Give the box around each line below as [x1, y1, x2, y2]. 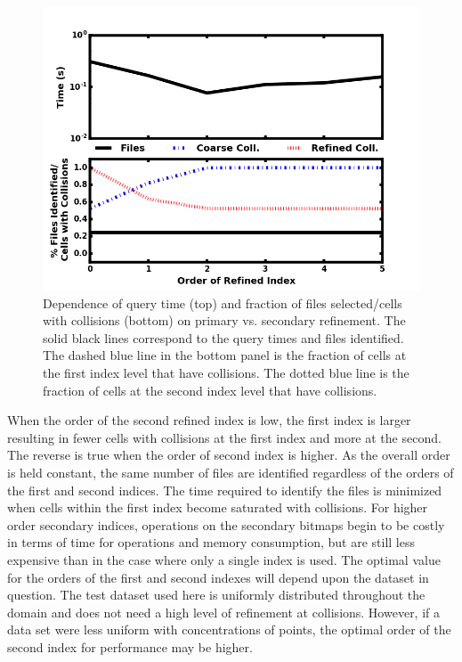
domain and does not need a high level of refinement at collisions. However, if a [7, 602, 441, 621]
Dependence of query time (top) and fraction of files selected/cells [43, 293, 402, 312]
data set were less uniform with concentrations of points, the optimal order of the [7, 620, 451, 639]
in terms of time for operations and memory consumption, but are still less [7, 533, 415, 552]
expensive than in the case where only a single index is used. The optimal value [7, 550, 441, 568]
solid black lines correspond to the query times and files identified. [43, 328, 404, 347]
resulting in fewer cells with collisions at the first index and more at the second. [7, 428, 442, 446]
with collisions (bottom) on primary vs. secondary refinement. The [43, 311, 406, 330]
